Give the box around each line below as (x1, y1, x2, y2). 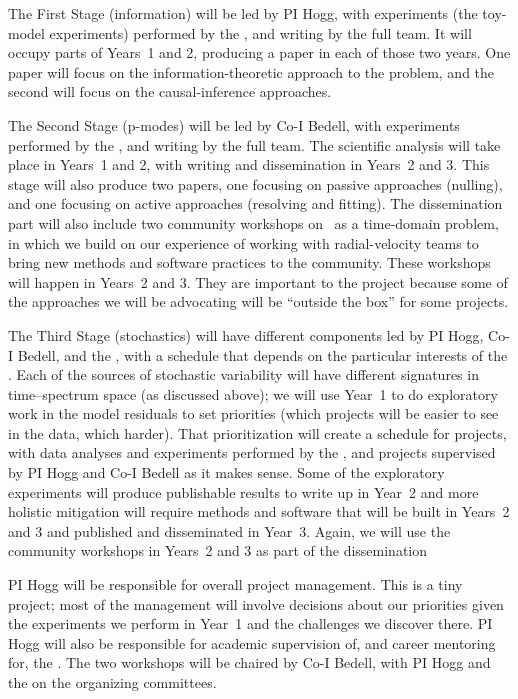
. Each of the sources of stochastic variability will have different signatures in (8, 364, 479, 385)
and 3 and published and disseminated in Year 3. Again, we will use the (8, 520, 451, 541)
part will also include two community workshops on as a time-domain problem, (8, 212, 499, 233)
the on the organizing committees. (8, 672, 217, 692)
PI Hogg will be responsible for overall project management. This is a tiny (8, 574, 463, 595)
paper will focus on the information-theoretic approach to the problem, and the (8, 61, 495, 82)
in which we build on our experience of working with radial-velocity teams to (8, 232, 479, 253)
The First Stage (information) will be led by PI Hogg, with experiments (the (8, 3, 478, 23)
